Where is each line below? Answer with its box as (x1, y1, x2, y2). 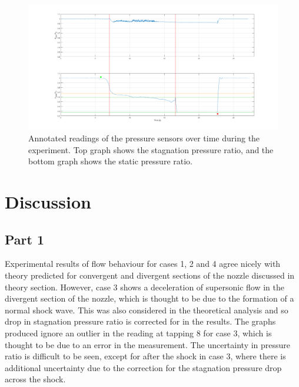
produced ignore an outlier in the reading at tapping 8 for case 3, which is (5, 326, 272, 339)
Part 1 (5, 230, 45, 248)
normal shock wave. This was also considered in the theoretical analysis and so (5, 303, 288, 316)
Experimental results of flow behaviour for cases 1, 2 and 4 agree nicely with (5, 257, 281, 270)
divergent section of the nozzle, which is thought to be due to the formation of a (5, 292, 294, 305)
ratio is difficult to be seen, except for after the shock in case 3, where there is (5, 350, 286, 362)
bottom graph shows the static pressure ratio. (28, 155, 192, 167)
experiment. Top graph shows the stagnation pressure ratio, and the (28, 143, 274, 156)
